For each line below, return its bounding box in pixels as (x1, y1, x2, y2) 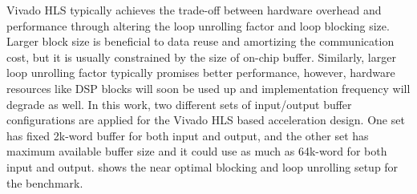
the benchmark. (6, 174, 83, 191)
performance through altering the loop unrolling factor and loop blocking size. (6, 17, 390, 34)
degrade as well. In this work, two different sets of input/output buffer (6, 95, 352, 112)
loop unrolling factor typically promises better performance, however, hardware (6, 64, 395, 81)
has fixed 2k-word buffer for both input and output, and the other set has (6, 127, 369, 143)
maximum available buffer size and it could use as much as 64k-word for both (6, 143, 387, 160)
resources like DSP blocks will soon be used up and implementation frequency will (6, 79, 411, 96)
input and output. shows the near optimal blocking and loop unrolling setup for (6, 158, 399, 175)
